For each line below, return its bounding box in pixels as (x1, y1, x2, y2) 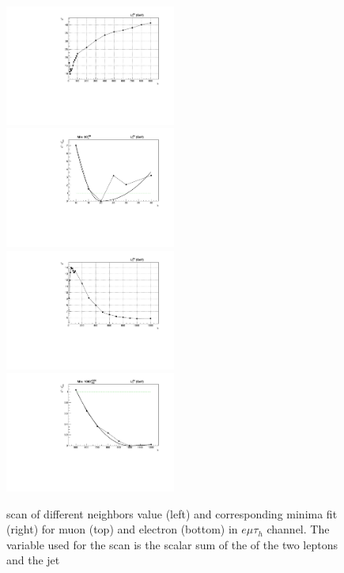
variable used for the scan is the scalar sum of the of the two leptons (6, 536, 338, 552)
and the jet (6, 552, 60, 568)
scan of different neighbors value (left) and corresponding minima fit (6, 505, 338, 522)
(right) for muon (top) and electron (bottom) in (6, 521, 238, 537)
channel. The (267, 521, 330, 537)
